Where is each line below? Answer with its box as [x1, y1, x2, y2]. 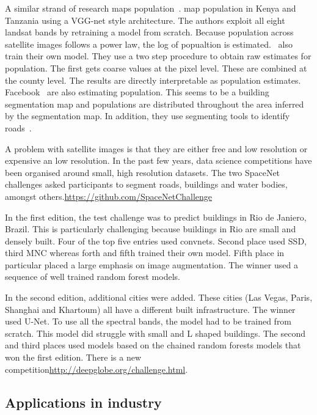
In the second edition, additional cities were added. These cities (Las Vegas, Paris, [5, 291, 313, 304]
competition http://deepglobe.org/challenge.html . [5, 362, 188, 375]
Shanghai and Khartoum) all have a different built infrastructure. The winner [5, 303, 296, 315]
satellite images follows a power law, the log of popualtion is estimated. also [5, 37, 293, 50]
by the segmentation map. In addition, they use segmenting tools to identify [5, 109, 290, 122]
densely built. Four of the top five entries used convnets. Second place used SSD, [5, 234, 307, 247]
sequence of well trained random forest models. [5, 270, 180, 283]
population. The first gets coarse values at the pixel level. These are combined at [5, 61, 307, 74]
